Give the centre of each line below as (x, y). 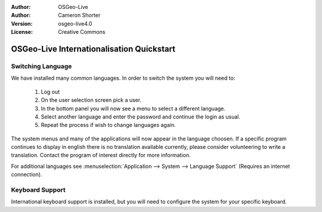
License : (22, 32)
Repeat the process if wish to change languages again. (108, 125)
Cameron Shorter (79, 15)
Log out (50, 92)
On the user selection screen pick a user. (91, 100)
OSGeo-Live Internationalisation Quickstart (93, 49)
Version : (22, 23)
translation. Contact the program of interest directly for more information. (101, 155)
